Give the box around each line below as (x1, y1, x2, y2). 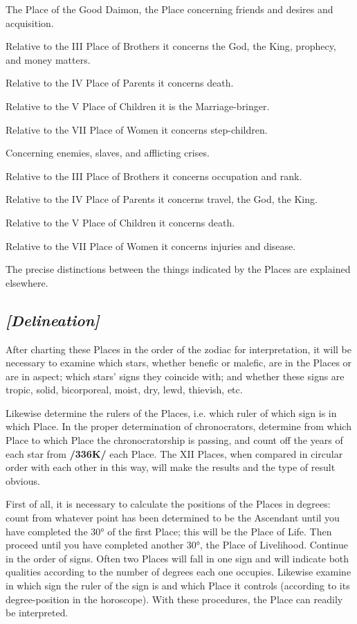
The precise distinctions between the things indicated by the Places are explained (6, 262, 351, 276)
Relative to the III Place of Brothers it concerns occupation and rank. (6, 168, 302, 183)
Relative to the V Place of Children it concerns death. (6, 215, 235, 229)
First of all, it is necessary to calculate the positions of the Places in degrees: (6, 497, 331, 511)
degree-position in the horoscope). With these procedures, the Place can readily (6, 591, 343, 606)
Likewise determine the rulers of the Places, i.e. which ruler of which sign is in (6, 405, 337, 420)
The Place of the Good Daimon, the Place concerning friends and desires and (6, 2, 333, 16)
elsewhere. (6, 275, 48, 289)
